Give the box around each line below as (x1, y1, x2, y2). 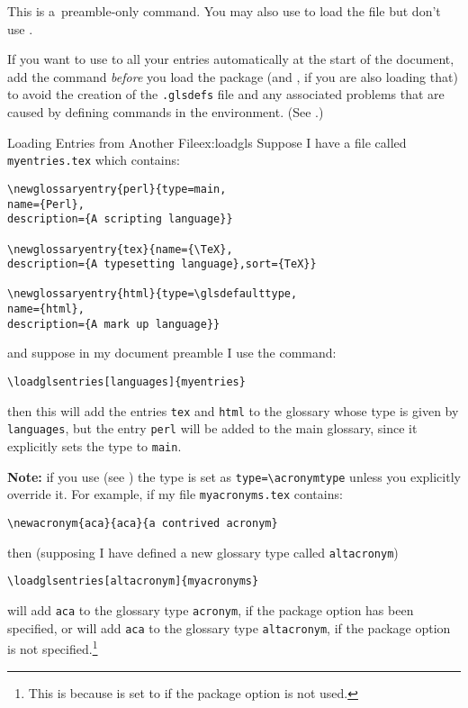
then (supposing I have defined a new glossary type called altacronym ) (7, 542, 399, 561)
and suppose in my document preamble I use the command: (7, 343, 337, 362)
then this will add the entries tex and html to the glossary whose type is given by (7, 401, 459, 420)
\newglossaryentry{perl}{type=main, (7, 182, 227, 195)
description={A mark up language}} (7, 317, 220, 331)
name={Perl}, (7, 197, 85, 211)
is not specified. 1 (7, 637, 98, 658)
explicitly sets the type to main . (7, 437, 182, 455)
